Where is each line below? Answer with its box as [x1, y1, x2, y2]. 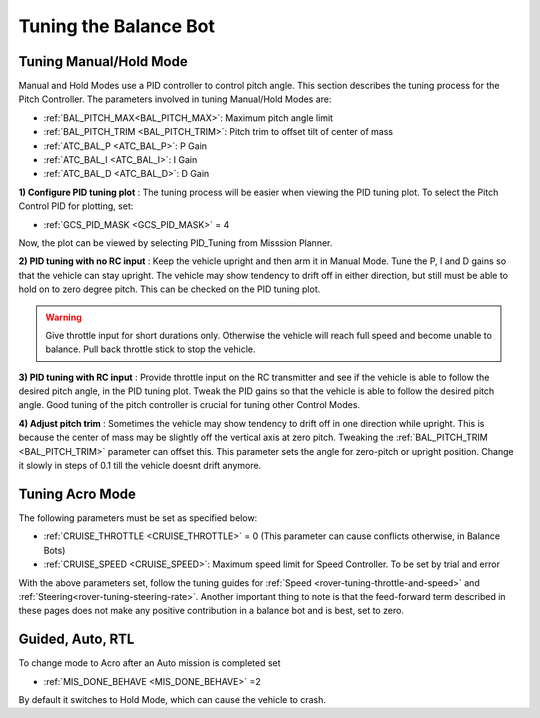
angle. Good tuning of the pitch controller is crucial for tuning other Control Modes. [18, 399, 360, 411]
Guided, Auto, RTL [18, 631, 135, 648]
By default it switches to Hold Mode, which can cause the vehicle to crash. [18, 693, 327, 705]
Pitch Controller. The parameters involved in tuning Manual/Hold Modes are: [18, 93, 332, 105]
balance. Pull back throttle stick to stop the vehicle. [45, 343, 256, 355]
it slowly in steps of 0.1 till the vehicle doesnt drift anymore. [18, 460, 262, 472]
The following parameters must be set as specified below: [18, 511, 258, 524]
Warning [45, 311, 82, 323]
